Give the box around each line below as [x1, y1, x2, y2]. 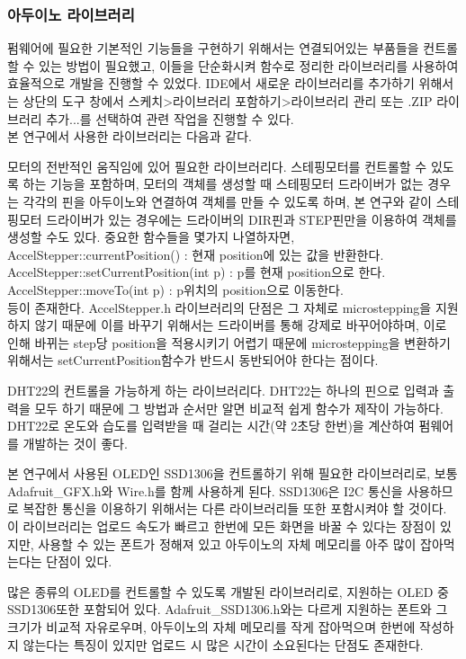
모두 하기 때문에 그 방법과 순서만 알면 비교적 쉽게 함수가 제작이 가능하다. [34, 398, 444, 417]
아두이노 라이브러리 [7, 3, 135, 25]
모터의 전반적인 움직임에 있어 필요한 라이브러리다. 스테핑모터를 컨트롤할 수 [7, 156, 427, 175]
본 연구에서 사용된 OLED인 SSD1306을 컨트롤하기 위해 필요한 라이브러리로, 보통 [7, 464, 458, 483]
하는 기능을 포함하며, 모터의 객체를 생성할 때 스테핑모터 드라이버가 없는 [22, 174, 424, 193]
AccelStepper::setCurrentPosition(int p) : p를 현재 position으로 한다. [7, 263, 386, 281]
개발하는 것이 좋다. [22, 433, 128, 452]
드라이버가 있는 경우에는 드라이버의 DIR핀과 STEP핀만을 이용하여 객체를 [46, 209, 457, 228]
